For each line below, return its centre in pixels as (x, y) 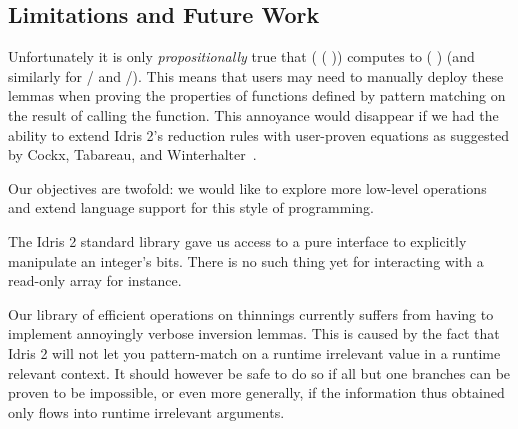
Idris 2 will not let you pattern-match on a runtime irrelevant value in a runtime (254, 352)
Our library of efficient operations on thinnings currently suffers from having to (251, 313)
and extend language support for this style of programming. (191, 207)
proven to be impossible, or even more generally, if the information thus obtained (256, 392)
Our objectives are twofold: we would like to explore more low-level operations (247, 187)
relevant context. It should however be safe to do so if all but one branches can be (259, 372)
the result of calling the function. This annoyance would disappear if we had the (253, 114)
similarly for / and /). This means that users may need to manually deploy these (256, 75)
